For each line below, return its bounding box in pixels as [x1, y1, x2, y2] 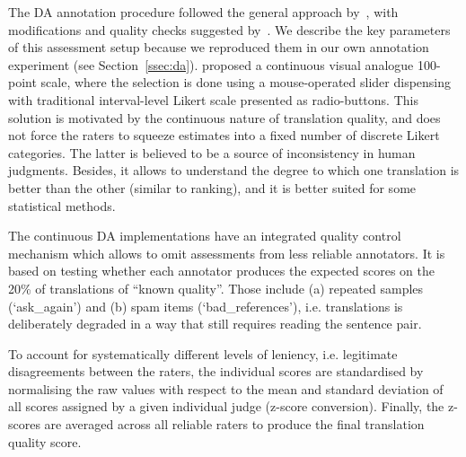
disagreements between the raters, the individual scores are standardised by [8, 362, 424, 381]
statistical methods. [8, 196, 116, 215]
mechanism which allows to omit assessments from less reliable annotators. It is [8, 243, 445, 262]
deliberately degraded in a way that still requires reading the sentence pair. [8, 314, 422, 333]
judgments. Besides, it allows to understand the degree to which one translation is [8, 161, 460, 180]
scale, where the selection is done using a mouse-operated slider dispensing [40, 73, 452, 92]
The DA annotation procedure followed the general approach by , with [8, 3, 399, 21]
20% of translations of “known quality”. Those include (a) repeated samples [8, 278, 424, 297]
